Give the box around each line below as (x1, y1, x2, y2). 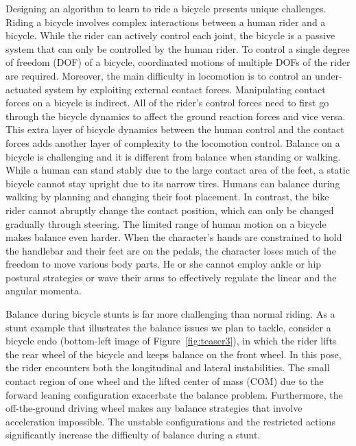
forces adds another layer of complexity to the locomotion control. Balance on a (5, 135, 340, 150)
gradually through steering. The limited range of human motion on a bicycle (5, 216, 327, 231)
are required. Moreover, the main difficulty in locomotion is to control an (5, 68, 312, 82)
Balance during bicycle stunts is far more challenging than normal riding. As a (5, 307, 335, 321)
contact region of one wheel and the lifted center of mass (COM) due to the (5, 374, 324, 388)
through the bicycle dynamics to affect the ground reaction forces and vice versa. (5, 108, 346, 123)
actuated (5, 82, 42, 96)
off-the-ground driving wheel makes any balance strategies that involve (5, 401, 302, 415)
